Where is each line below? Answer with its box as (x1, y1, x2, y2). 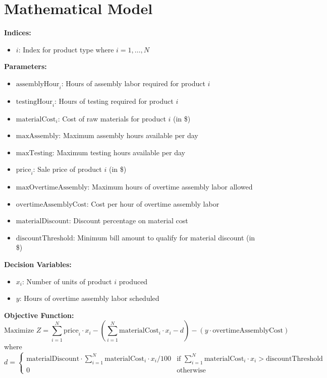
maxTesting (16, 149, 52, 157)
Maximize (4, 327, 34, 335)
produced (119, 276, 148, 286)
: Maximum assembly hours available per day (59, 130, 198, 141)
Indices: (4, 27, 31, 38)
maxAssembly (16, 133, 59, 140)
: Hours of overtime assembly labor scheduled (19, 293, 159, 303)
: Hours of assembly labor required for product (61, 78, 205, 88)
